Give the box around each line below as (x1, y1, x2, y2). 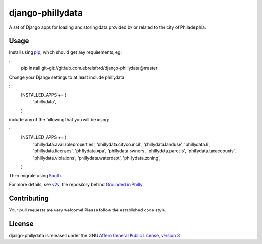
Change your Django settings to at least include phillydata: (9, 74, 126, 80)
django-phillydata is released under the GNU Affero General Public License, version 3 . (9, 232, 181, 238)
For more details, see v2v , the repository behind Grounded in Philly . (9, 181, 144, 187)
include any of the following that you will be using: (9, 116, 109, 122)
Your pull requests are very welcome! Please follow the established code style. (9, 207, 166, 213)
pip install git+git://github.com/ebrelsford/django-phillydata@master (21, 65, 158, 71)
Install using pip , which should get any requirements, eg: (9, 49, 122, 55)
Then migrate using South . (9, 173, 63, 179)
